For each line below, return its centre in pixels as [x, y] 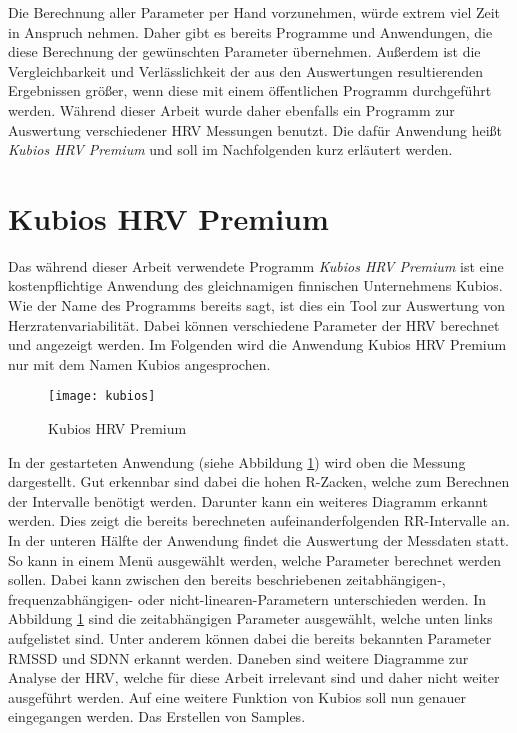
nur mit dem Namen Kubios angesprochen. [139, 363]
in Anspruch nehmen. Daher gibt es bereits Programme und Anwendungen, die [250, 31]
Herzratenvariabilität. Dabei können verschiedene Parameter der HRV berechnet [254, 324]
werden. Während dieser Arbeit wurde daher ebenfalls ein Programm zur [231, 109]
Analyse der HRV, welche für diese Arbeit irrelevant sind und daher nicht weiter [254, 677]
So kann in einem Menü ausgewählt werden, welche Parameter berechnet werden [255, 559]
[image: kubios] [102, 396]
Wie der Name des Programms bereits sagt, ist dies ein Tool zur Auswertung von [257, 305]
